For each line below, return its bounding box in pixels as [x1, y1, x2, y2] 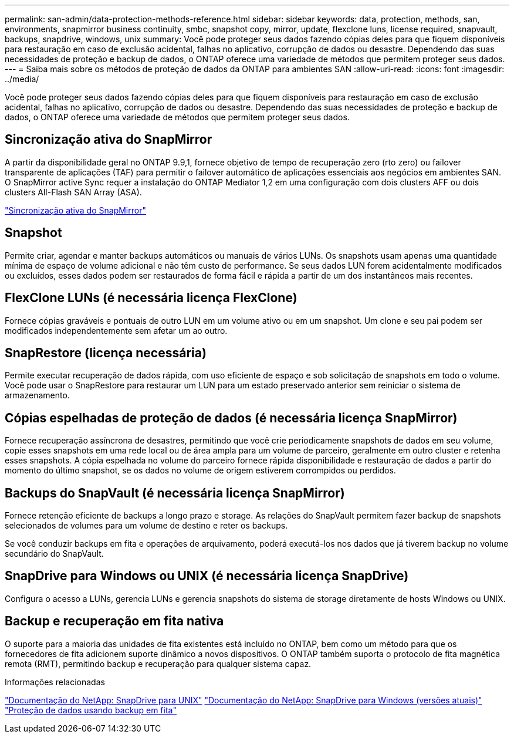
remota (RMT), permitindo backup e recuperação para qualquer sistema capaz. [5, 658, 312, 669]
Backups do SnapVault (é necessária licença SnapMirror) [5, 485, 345, 500]
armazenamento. [5, 390, 70, 401]
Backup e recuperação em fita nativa [5, 614, 224, 629]
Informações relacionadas [5, 676, 105, 687]
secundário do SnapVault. [5, 549, 104, 559]
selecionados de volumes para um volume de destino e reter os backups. [5, 520, 288, 531]
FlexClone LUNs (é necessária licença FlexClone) [5, 290, 297, 306]
